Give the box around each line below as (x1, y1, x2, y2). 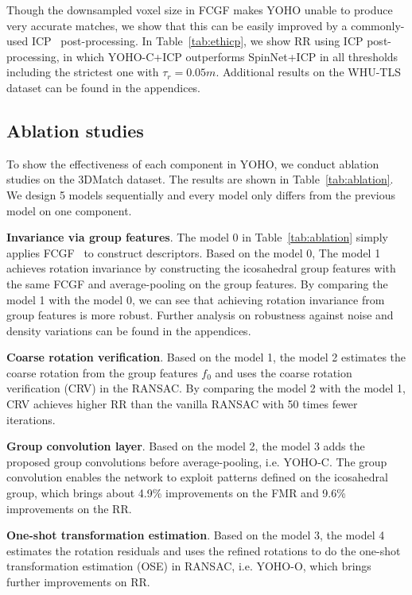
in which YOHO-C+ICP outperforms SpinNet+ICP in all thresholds (63, 48, 398, 64)
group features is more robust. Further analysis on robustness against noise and (6, 307, 394, 323)
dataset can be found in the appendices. (6, 79, 201, 95)
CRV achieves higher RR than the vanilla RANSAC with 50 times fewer (6, 396, 358, 412)
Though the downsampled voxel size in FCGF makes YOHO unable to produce (6, 2, 393, 17)
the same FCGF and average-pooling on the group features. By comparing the (6, 275, 388, 292)
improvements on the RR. (6, 500, 132, 516)
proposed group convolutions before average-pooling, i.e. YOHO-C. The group (6, 453, 387, 469)
